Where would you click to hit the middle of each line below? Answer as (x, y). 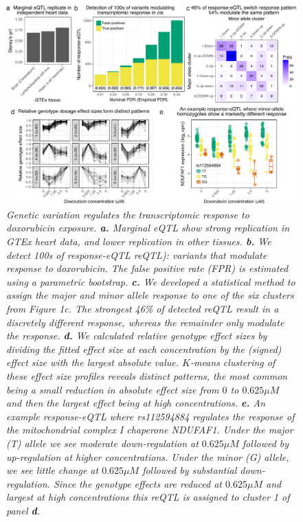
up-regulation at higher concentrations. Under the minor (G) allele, (148, 456)
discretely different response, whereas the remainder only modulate (145, 322)
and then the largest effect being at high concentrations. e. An (136, 403)
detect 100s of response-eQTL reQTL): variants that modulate (137, 254)
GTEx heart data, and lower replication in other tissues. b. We (139, 241)
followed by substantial (190, 470)
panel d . (23, 510)
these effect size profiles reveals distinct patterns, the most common (147, 375)
